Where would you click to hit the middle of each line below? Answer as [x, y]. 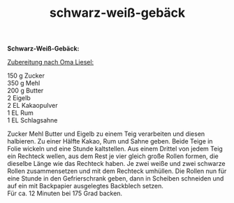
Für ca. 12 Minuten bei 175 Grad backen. [65, 193]
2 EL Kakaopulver [32, 106]
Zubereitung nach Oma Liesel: [51, 62]
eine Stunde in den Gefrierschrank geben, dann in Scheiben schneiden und [116, 178]
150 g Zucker [26, 76]
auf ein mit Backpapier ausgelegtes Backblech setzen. [86, 186]
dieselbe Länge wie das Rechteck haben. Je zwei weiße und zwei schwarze [116, 164]
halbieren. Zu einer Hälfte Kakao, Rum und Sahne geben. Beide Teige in [110, 141]
